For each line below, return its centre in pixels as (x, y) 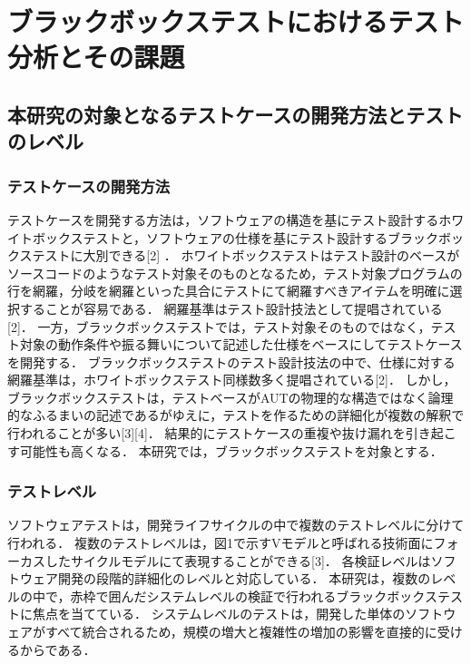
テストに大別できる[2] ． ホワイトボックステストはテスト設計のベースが (246, 255)
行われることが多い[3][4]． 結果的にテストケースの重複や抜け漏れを (206, 433)
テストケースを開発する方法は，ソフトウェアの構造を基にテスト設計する (223, 219)
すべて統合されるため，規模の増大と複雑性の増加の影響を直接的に (241, 632)
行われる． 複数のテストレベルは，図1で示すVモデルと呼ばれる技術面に (221, 543)
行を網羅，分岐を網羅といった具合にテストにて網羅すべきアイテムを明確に (229, 291)
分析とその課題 (96, 57)
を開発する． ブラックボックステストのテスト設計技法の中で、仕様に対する (231, 361)
